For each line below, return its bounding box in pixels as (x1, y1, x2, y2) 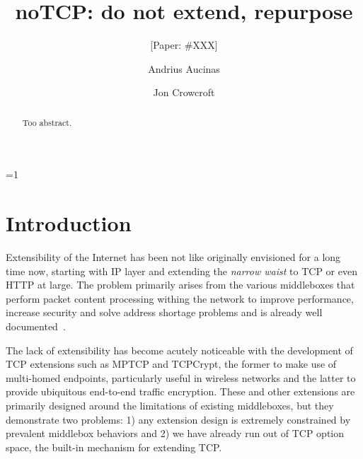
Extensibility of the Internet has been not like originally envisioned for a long (6, 250, 341, 265)
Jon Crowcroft (153, 85, 215, 100)
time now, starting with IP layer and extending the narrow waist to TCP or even (6, 263, 357, 278)
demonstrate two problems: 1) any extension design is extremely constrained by (6, 412, 351, 426)
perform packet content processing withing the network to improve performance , (6, 291, 354, 306)
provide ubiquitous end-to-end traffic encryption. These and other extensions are (6, 384, 355, 399)
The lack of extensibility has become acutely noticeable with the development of (6, 342, 353, 357)
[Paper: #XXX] (150, 37, 218, 52)
